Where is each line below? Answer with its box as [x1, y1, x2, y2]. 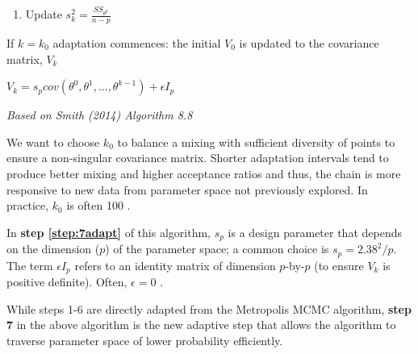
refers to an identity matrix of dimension [74, 256, 276, 273]
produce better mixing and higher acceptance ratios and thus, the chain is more [6, 165, 401, 181]
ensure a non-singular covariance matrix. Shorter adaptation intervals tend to [6, 149, 389, 166]
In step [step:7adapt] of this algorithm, [6, 223, 211, 240]
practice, [6, 197, 49, 214]
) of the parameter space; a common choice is [105, 240, 329, 257]
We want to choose [6, 133, 100, 150]
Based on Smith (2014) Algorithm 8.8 [6, 106, 193, 123]
